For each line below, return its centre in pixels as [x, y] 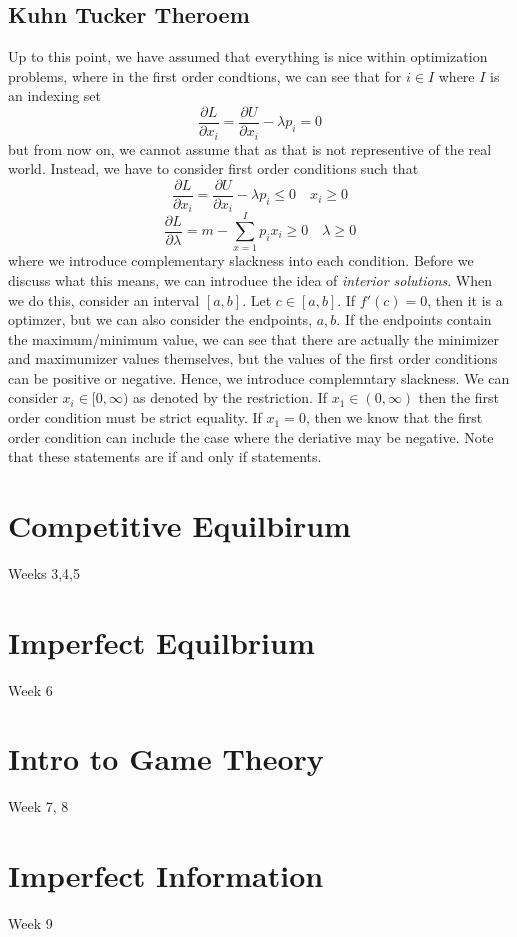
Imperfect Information [166, 875]
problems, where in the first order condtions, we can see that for [205, 75]
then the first [459, 397]
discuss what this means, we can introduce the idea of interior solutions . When [250, 279]
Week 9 [30, 923]
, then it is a [465, 299]
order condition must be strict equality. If [135, 417]
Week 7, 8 [38, 806]
